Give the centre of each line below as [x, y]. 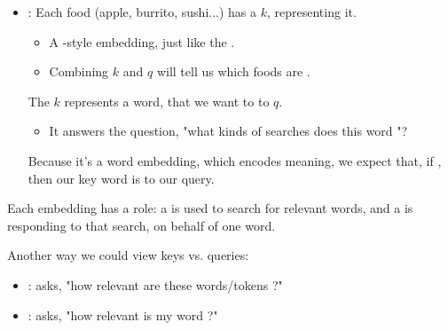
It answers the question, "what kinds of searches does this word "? [228, 131]
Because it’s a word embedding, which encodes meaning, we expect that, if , [235, 160]
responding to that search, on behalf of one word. [141, 225]
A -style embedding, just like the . [142, 41]
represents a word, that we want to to [167, 101]
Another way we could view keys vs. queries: [128, 255]
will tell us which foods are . [233, 71]
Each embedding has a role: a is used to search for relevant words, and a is [210, 208]
